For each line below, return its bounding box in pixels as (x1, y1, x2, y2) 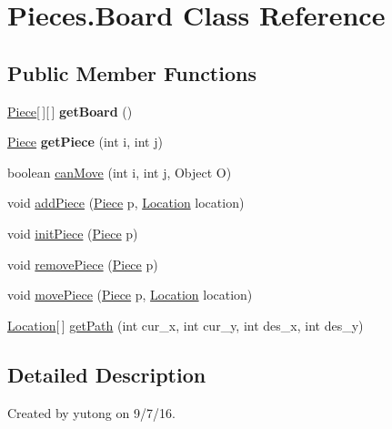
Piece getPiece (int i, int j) (7, 132, 163, 151)
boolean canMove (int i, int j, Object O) (7, 162, 232, 181)
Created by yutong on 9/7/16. (7, 403, 176, 422)
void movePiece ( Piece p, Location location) (7, 285, 253, 304)
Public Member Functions (7, 58, 256, 87)
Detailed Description (7, 360, 206, 388)
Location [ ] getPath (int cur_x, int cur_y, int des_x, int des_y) (7, 315, 364, 334)
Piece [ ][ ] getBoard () (7, 101, 133, 120)
